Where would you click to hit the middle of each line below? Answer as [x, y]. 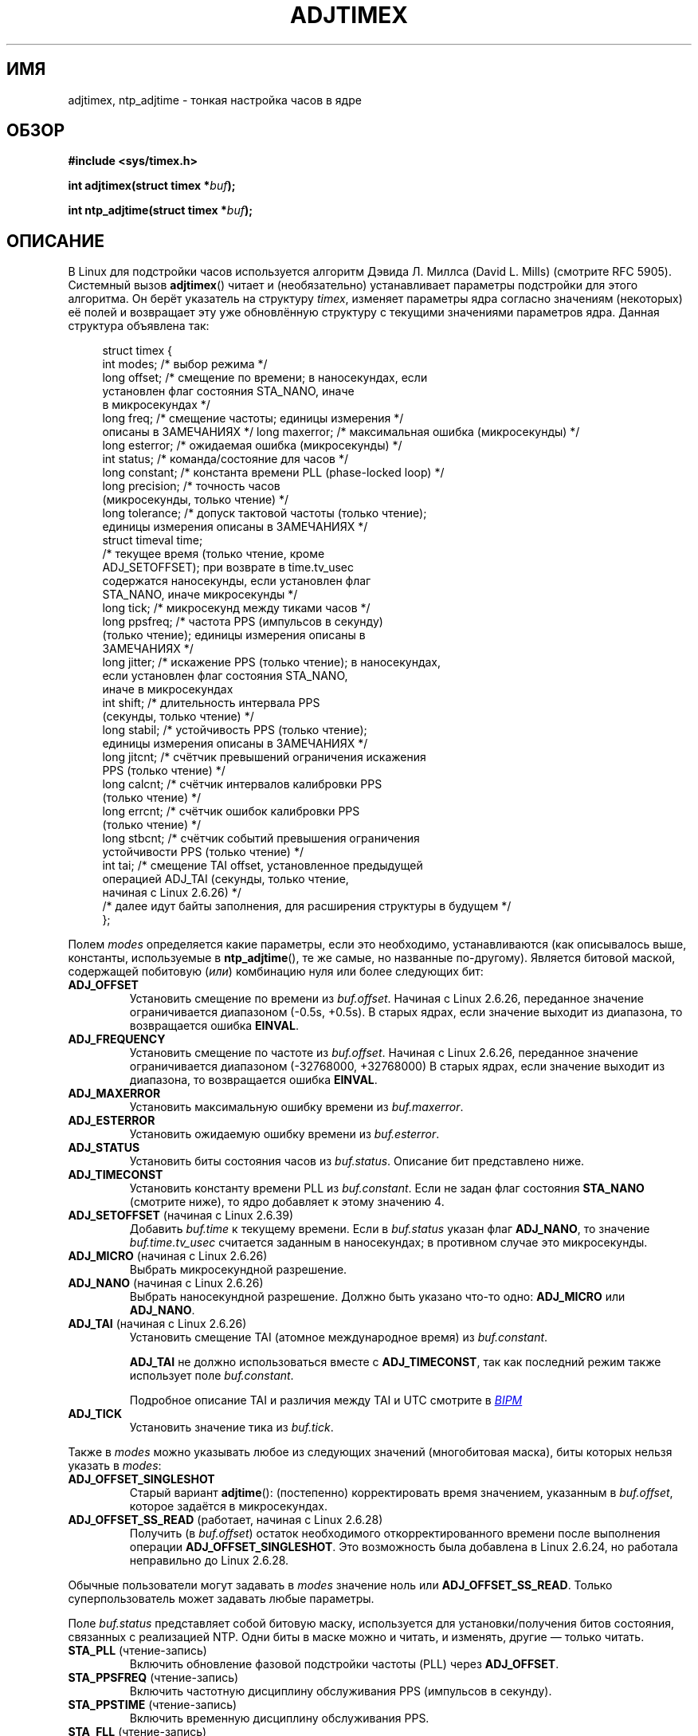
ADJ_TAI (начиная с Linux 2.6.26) [157, 1324]
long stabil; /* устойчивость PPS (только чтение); [235, 730]
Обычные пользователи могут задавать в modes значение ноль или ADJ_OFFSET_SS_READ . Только [340, 1585]
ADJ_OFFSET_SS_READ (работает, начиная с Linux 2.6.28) [225, 1520]
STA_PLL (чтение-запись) [137, 1651]
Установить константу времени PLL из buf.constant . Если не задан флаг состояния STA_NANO [387, 1188]
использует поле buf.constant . [212, 1376]
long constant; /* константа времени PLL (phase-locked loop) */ [273, 473]
